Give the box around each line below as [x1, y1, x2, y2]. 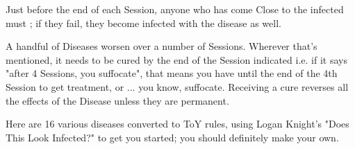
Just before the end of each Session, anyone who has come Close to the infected [6, 2, 344, 16]
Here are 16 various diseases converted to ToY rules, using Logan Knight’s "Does [6, 116, 349, 131]
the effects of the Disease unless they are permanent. [6, 93, 229, 107]
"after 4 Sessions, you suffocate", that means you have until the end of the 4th [6, 66, 338, 80]
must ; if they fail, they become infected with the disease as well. [6, 15, 281, 30]
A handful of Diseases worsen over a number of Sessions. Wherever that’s [6, 39, 317, 53]
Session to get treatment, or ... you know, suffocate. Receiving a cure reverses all [6, 79, 349, 94]
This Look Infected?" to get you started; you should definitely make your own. [6, 130, 339, 144]
